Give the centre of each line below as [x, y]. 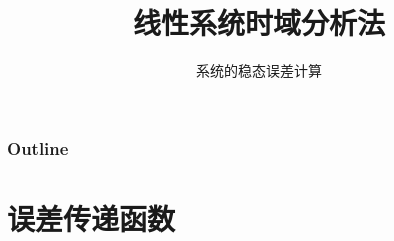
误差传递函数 [91, 217]
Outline [38, 147]
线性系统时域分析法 [258, 22]
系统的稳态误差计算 [259, 70]
